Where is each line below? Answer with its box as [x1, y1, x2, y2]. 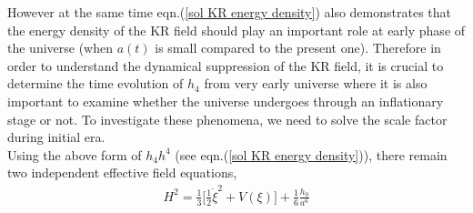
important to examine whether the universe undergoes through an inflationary [7, 91, 444, 110]
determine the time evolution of [7, 74, 184, 93]
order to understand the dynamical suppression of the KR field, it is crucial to [7, 56, 444, 75]
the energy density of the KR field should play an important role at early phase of [7, 20, 466, 39]
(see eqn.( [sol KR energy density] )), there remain [175, 145, 448, 164]
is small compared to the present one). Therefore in [155, 38, 441, 57]
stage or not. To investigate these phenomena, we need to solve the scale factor [7, 109, 448, 128]
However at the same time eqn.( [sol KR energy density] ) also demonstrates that [7, 3, 451, 21]
